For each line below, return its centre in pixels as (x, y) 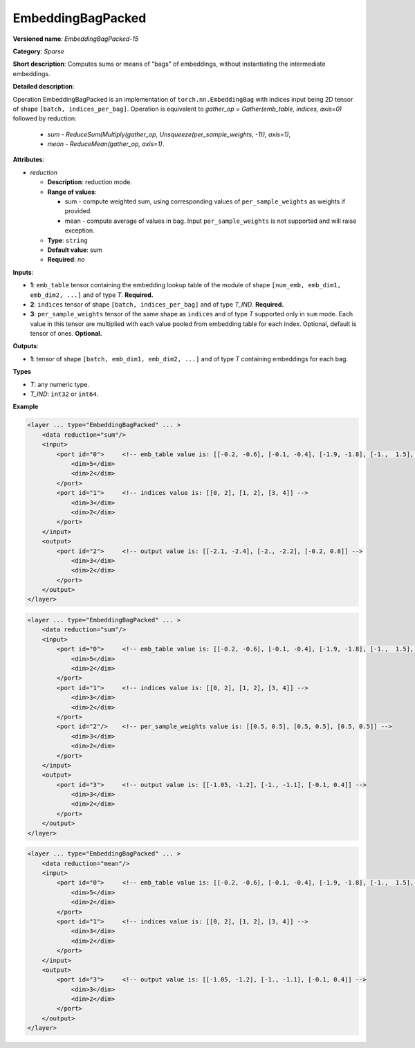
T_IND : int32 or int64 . (64, 394)
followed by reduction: (45, 118)
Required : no (66, 260)
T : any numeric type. (59, 384)
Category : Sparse (39, 51)
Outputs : (26, 346)
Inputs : (23, 272)
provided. (79, 211)
